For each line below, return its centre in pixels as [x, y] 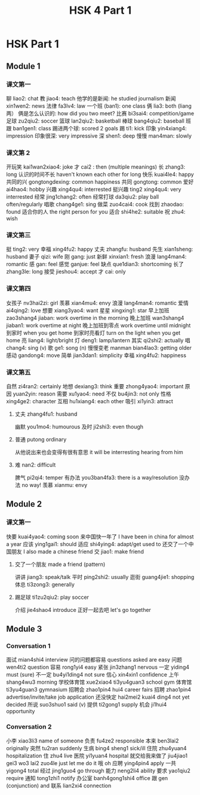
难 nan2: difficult [35, 465]
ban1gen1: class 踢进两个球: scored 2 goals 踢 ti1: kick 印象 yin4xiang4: [100, 128]
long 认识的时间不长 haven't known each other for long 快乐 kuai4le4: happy [100, 175]
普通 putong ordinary [41, 440]
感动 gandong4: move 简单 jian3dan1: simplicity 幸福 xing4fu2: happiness [96, 355]
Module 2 [24, 504]
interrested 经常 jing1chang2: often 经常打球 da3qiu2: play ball [83, 197]
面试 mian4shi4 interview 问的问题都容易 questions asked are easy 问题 [94, 660]
